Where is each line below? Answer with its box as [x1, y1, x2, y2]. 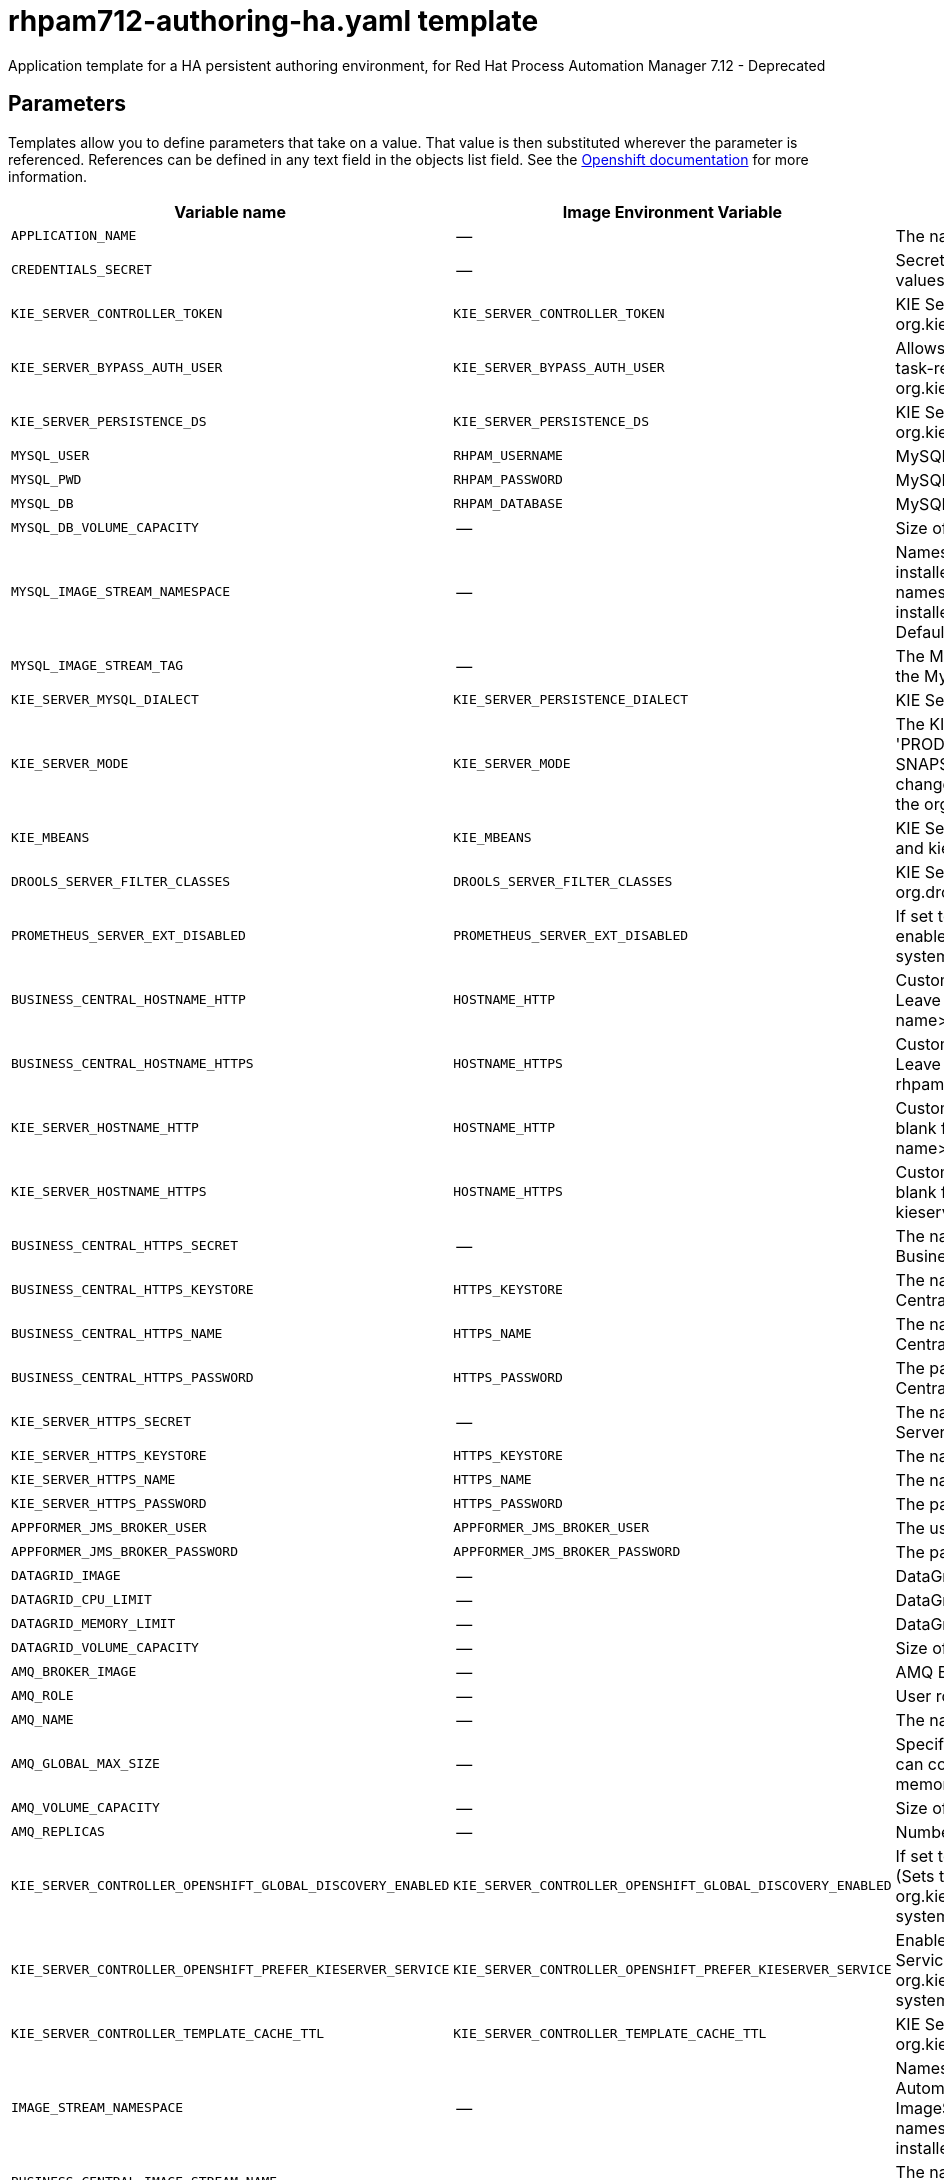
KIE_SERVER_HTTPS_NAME [11, 1472, 176, 1488]
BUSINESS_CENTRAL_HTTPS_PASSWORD [11, 1370, 254, 1386]
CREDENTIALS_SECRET [11, 262, 152, 278]
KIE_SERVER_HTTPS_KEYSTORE [11, 1448, 207, 1464]
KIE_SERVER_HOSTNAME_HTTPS [11, 1184, 207, 1200]
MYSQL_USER [11, 448, 90, 464]
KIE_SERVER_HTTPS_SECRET [11, 1414, 192, 1430]
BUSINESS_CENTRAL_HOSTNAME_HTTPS [11, 1056, 254, 1072]
